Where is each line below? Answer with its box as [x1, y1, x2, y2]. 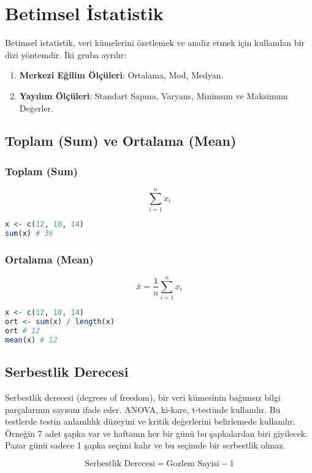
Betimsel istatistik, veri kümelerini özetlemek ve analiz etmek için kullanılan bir [5, 36, 305, 49]
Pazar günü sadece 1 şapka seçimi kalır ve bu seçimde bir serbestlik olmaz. [5, 439, 286, 452]
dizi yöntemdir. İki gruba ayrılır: [5, 48, 127, 61]
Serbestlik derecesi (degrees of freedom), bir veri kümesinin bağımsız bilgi [5, 391, 281, 404]
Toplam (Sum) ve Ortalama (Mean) [5, 131, 237, 150]
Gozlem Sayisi [166, 459, 219, 468]
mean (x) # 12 [5, 335, 58, 344]
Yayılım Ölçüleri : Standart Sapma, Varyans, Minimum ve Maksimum [19, 89, 288, 102]
